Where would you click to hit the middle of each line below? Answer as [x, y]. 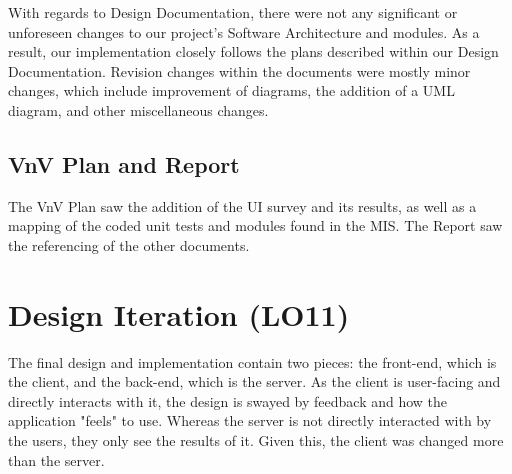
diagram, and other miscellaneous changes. [138, 109]
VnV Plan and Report [124, 163]
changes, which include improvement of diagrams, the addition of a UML [231, 90]
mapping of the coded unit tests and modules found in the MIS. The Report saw [255, 225]
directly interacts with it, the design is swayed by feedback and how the [228, 400]
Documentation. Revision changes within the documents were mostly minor [239, 70]
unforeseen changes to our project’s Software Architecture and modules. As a [244, 31]
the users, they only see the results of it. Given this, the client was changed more [256, 440]
